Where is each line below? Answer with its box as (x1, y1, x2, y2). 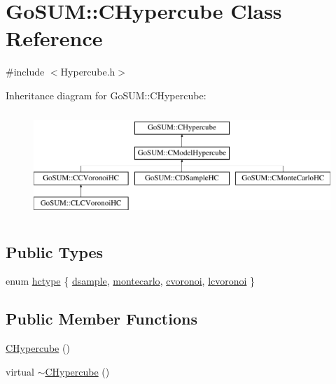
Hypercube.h (60, 64, 115, 79)
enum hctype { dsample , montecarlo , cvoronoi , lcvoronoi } (6, 273, 255, 288)
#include (6, 64, 45, 79)
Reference (6, 24, 103, 52)
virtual (6, 364, 34, 378)
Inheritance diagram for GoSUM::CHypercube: (6, 87, 206, 102)
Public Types (6, 241, 104, 262)
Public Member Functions (6, 308, 197, 329)
